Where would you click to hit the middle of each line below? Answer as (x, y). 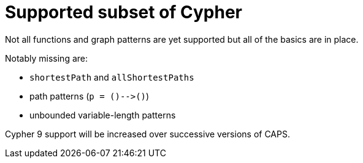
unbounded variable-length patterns (103, 115)
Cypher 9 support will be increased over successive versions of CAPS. (147, 134)
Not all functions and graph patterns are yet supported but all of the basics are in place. (182, 39)
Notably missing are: (47, 58)
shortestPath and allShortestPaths (112, 77)
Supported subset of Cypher (124, 12)
